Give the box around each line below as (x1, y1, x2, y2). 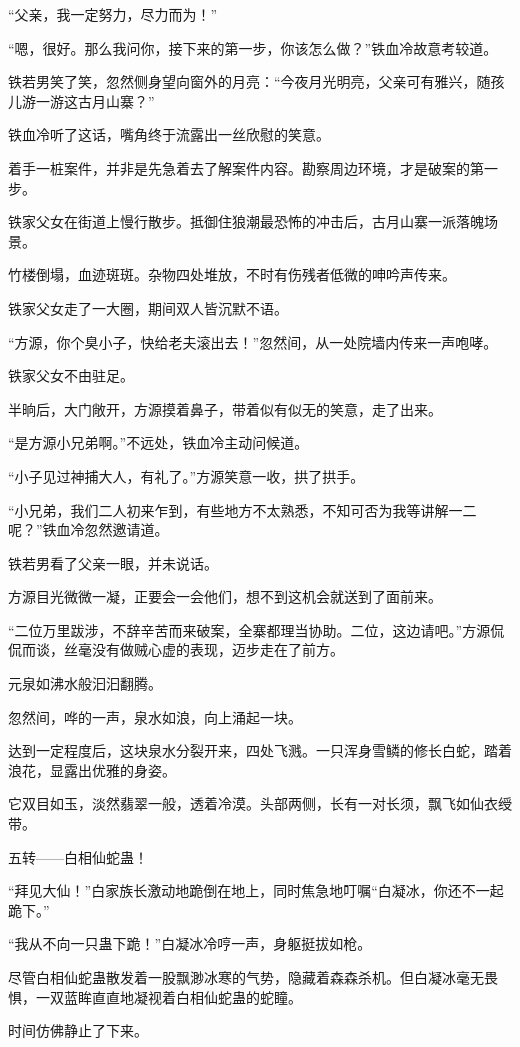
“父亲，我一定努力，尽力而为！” (8, 4, 218, 24)
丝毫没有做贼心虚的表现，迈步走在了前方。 (63, 639, 344, 660)
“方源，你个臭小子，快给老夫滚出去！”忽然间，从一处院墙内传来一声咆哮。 (8, 331, 498, 352)
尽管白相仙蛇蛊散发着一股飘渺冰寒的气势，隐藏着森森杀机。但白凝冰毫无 (8, 967, 484, 987)
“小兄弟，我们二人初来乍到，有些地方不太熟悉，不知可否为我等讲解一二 (8, 499, 477, 520)
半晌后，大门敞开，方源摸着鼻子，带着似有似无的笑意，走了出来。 (8, 398, 442, 419)
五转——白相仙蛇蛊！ (8, 846, 148, 867)
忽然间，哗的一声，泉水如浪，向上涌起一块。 (8, 706, 302, 727)
